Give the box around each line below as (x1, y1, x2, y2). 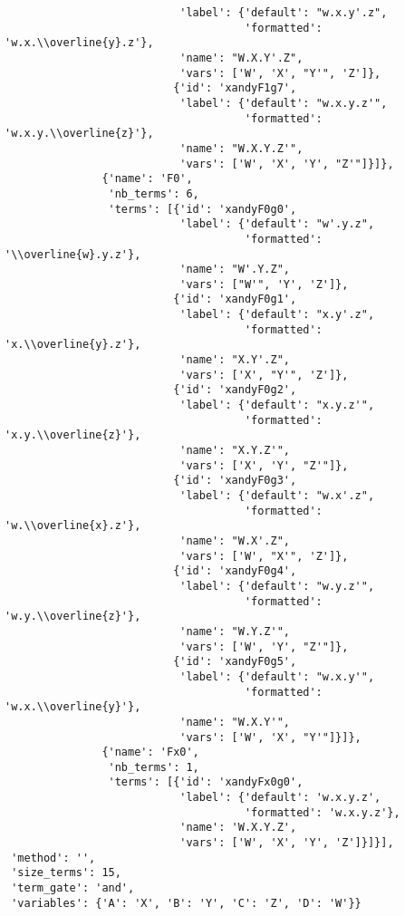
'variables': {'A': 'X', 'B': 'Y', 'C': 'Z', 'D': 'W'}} (11, 896, 362, 910)
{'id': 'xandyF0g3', (173, 474, 297, 487)
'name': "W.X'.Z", (179, 534, 290, 547)
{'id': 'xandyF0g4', (173, 564, 297, 578)
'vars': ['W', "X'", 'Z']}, (179, 549, 349, 563)
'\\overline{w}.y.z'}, (5, 247, 141, 261)
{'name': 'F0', (101, 172, 193, 186)
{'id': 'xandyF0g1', (173, 293, 297, 306)
